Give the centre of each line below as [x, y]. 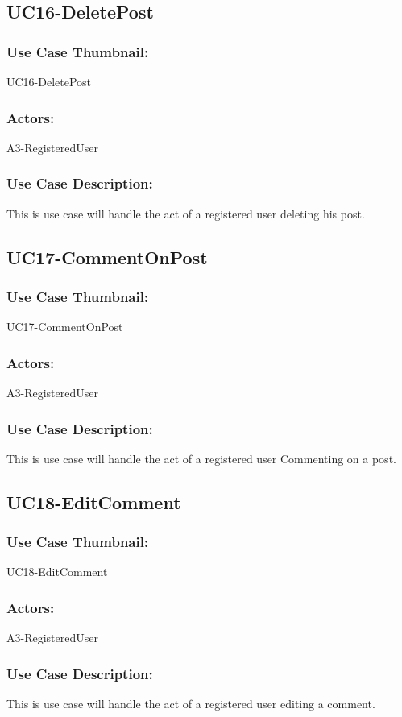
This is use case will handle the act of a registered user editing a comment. [191, 704]
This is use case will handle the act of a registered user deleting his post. [186, 213]
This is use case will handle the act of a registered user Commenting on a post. [201, 458]
